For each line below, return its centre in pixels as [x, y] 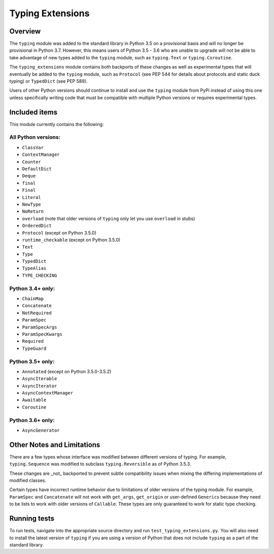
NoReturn [33, 211]
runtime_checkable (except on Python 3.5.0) [71, 240]
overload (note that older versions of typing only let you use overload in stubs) [109, 218]
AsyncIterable [40, 379]
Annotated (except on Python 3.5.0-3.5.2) [67, 371]
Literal [32, 197]
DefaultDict [37, 169]
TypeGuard [34, 348]
